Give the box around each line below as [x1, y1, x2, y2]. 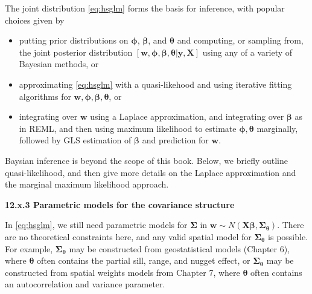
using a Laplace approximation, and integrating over [90, 110, 284, 123]
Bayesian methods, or [19, 57, 99, 70]
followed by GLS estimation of [19, 134, 132, 146]
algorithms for [19, 90, 71, 102]
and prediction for [142, 134, 209, 146]
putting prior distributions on [19, 34, 129, 47]
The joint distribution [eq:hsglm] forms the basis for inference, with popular [5, 2, 285, 14]
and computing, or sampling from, [177, 34, 304, 47]
